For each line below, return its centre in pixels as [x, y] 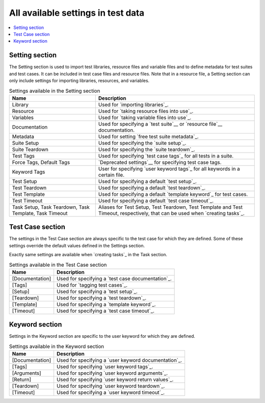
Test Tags [23, 156]
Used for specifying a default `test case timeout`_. [156, 200]
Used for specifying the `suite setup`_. [142, 143]
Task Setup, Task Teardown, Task [51, 207]
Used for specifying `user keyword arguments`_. [112, 373]
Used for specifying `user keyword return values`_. [115, 379]
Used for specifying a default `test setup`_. [148, 181]
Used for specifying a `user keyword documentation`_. [119, 360]
